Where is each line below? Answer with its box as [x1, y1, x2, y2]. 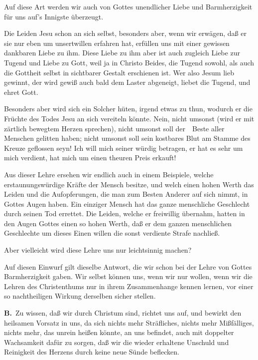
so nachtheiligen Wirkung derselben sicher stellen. [4, 291, 156, 301]
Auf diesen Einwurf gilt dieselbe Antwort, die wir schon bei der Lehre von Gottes [4, 261, 252, 272]
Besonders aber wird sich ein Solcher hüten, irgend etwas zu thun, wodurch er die [4, 103, 253, 114]
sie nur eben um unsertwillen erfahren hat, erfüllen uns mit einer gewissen [4, 37, 230, 48]
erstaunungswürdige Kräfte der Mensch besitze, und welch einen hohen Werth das [4, 179, 254, 189]
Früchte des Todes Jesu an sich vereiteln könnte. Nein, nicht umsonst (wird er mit [4, 113, 255, 123]
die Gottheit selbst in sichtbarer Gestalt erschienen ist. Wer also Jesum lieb [4, 67, 234, 77]
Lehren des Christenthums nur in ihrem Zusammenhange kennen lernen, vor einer [4, 281, 254, 291]
